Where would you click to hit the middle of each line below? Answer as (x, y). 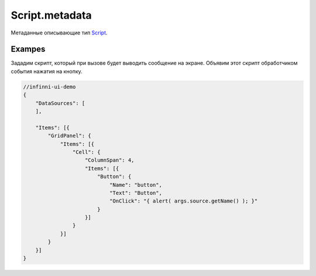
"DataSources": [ (60, 103)
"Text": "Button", (135, 193)
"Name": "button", (135, 185)
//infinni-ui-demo (49, 87)
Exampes (28, 49)
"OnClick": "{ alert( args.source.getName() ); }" (183, 201)
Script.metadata (51, 15)
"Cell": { (86, 152)
